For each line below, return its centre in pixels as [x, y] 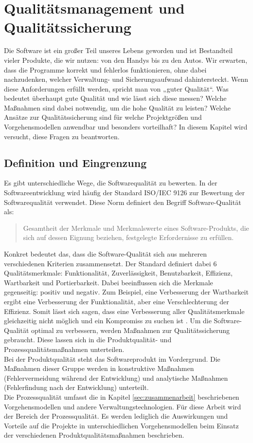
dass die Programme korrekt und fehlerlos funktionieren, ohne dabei [105, 69]
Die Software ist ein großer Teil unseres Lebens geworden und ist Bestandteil [118, 50]
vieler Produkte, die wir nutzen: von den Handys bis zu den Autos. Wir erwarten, [126, 60]
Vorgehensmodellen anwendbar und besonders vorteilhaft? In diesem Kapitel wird [126, 127]
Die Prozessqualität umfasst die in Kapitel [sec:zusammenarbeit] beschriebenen [122, 397]
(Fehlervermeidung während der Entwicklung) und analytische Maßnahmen [116, 378]
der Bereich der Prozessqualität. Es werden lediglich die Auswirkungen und [116, 416]
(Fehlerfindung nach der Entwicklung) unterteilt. [76, 387]
